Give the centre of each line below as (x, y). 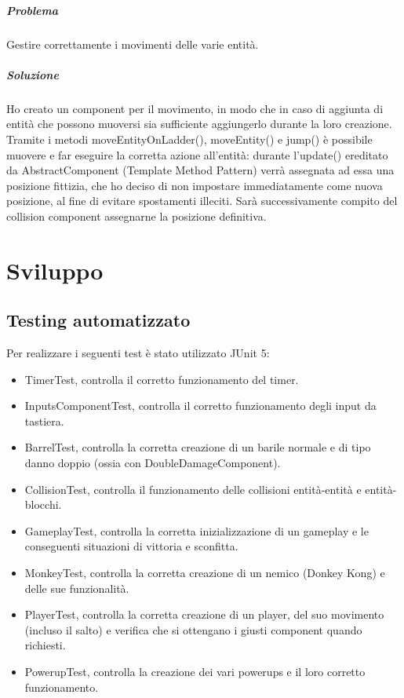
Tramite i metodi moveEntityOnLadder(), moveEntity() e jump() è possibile (189, 139)
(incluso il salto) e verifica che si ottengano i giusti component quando (193, 629)
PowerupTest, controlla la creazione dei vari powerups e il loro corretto (195, 671)
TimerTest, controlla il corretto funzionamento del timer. (162, 379)
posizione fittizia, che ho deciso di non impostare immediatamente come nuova (195, 185)
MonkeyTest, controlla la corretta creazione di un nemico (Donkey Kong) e (205, 572)
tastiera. (44, 420)
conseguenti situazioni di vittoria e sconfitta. (131, 546)
